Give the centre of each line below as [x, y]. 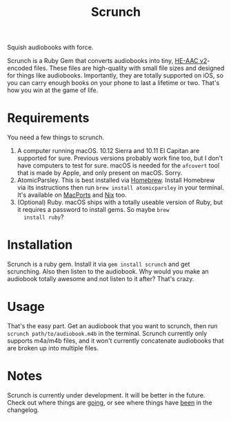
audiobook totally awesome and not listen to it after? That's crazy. [101, 279]
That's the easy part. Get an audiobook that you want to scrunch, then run [112, 326]
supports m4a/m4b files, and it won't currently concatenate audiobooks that [115, 341]
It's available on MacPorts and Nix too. [72, 195]
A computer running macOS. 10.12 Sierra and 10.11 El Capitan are [108, 151]
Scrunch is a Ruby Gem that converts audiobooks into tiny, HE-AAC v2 [107, 61]
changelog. [23, 410]
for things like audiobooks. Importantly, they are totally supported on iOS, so [115, 75]
